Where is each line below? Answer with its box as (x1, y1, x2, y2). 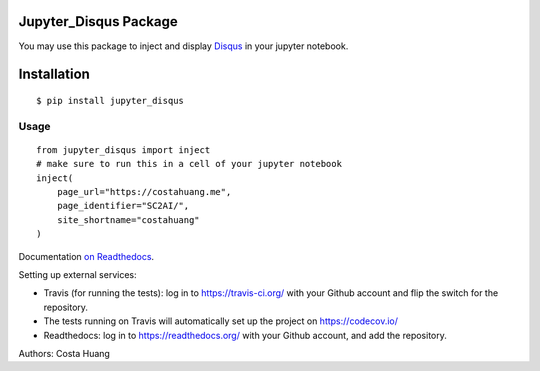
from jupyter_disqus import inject (36, 144, 211, 155)
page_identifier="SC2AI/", (56, 200, 190, 212)
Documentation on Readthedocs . (18, 250, 155, 262)
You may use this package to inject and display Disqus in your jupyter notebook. (18, 40, 349, 52)
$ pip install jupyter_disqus (36, 95, 185, 106)
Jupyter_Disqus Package (18, 13, 179, 30)
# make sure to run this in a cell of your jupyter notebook (36, 158, 342, 170)
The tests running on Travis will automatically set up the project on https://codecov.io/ (43, 315, 399, 327)
